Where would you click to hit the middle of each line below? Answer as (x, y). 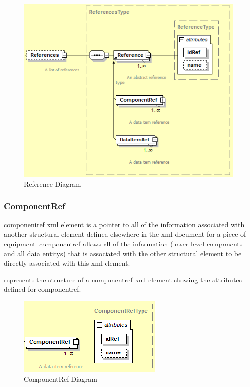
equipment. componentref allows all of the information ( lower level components (123, 243)
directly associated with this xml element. (67, 263)
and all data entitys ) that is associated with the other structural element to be (123, 253)
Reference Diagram (53, 184)
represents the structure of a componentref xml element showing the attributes (123, 279)
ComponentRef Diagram (60, 378)
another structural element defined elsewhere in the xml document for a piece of (125, 234)
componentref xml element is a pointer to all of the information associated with (124, 224)
